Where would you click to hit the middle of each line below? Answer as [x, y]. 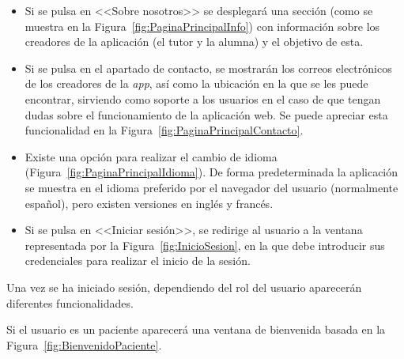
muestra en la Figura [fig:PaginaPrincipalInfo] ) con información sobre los [202, 26]
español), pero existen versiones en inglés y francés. [149, 203]
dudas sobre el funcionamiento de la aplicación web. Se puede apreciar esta [206, 114]
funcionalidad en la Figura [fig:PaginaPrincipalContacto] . [164, 130]
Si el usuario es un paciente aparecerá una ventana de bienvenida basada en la [196, 329]
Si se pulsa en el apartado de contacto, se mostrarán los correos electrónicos [208, 68]
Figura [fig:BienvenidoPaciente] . [84, 344]
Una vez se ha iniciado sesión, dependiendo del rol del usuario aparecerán [184, 287]
